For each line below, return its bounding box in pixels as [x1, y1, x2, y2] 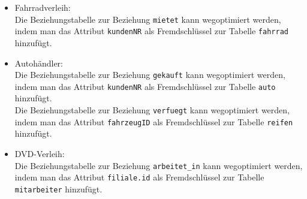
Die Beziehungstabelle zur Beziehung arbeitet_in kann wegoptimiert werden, [14, 159, 303, 171]
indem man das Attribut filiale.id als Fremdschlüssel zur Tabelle [14, 171, 264, 183]
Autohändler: [14, 56, 63, 69]
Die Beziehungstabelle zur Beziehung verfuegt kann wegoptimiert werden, [14, 104, 290, 116]
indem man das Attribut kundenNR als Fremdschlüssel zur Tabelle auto [14, 80, 276, 92]
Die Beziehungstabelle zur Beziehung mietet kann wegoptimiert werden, [14, 13, 281, 25]
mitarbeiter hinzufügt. [14, 182, 103, 195]
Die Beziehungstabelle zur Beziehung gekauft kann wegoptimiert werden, [14, 68, 285, 81]
